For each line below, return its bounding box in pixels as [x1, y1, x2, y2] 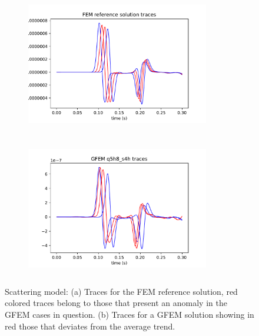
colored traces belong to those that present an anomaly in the [5, 297, 227, 309]
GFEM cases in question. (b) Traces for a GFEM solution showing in [5, 308, 254, 320]
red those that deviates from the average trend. [5, 320, 175, 332]
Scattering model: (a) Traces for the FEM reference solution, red [5, 285, 238, 297]
